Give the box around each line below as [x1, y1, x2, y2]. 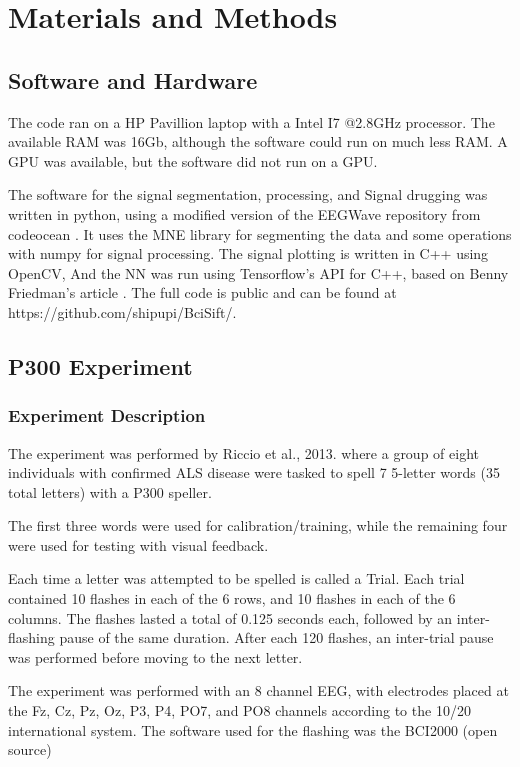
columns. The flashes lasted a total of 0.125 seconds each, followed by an [8, 607, 453, 628]
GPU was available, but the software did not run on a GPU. [8, 150, 378, 171]
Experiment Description [8, 403, 206, 428]
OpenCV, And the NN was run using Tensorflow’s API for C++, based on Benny [8, 262, 509, 283]
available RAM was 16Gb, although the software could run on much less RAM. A [8, 131, 508, 152]
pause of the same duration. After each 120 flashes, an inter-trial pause [59, 627, 494, 648]
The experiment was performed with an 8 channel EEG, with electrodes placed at [8, 680, 509, 701]
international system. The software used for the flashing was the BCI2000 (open [8, 719, 498, 740]
